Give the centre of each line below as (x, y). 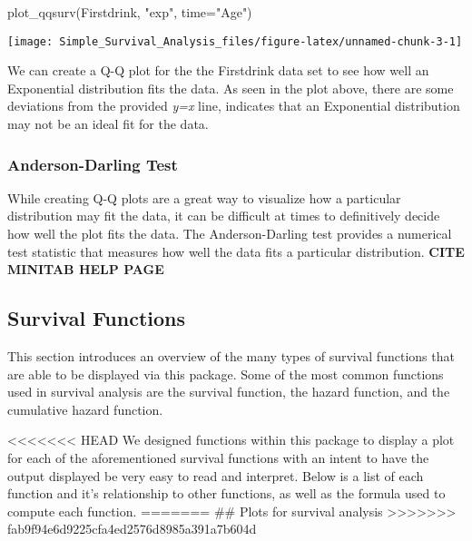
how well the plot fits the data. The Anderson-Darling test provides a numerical (230, 234)
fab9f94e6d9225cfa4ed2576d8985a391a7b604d (132, 529)
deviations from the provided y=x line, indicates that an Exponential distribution (234, 106)
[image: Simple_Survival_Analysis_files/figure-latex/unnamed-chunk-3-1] (235, 41)
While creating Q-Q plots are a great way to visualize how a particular (204, 197)
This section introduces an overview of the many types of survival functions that (231, 356)
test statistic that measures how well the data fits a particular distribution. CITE (236, 251)
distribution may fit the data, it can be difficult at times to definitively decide (224, 216)
